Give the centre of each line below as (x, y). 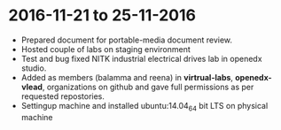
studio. (34, 68)
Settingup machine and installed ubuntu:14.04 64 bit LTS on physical (144, 107)
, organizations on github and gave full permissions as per (148, 87)
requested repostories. (63, 96)
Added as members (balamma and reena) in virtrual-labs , (127, 77)
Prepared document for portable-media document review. (126, 40)
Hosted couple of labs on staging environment (106, 49)
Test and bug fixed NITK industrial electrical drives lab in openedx (141, 58)
